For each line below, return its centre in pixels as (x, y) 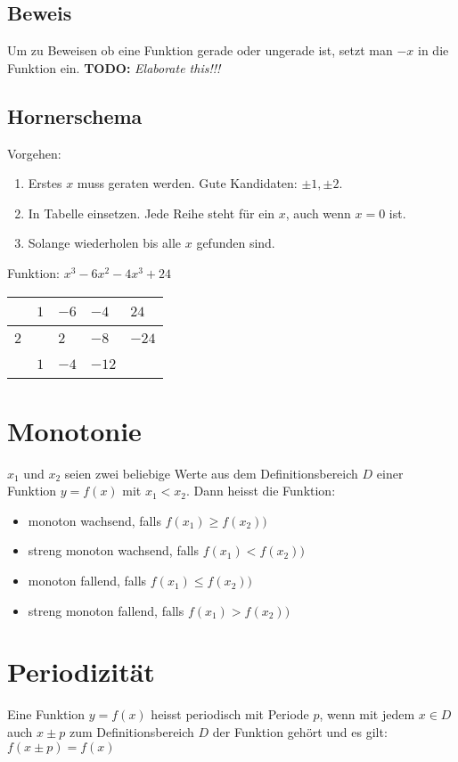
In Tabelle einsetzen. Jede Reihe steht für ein (151, 213)
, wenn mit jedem (367, 714)
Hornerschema (75, 115)
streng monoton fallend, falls (106, 610)
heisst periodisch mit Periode (230, 714)
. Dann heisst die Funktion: (261, 491)
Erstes (45, 183)
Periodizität (81, 672)
